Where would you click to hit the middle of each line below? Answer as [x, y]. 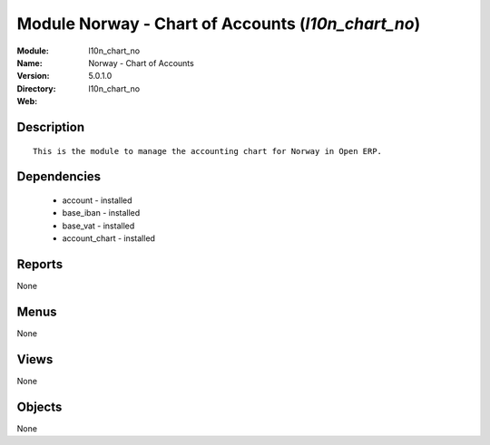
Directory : [36, 88]
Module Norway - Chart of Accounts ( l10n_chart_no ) [219, 24]
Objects [39, 406]
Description [51, 127]
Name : [29, 63]
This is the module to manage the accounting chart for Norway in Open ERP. [208, 151]
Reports [40, 264]
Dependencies [59, 177]
